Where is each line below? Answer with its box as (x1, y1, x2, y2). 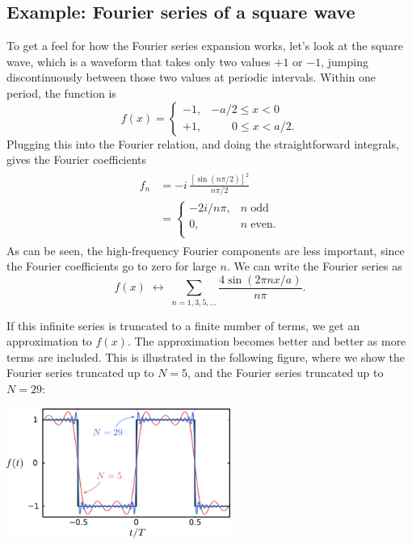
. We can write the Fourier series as (226, 258, 402, 275)
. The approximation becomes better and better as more (127, 333, 406, 350)
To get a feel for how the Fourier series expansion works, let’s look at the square (6, 37, 403, 54)
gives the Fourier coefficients (6, 151, 147, 168)
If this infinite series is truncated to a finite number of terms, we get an (6, 317, 360, 333)
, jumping (321, 52, 368, 69)
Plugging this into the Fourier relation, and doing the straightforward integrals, (6, 135, 399, 152)
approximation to (6, 333, 92, 350)
